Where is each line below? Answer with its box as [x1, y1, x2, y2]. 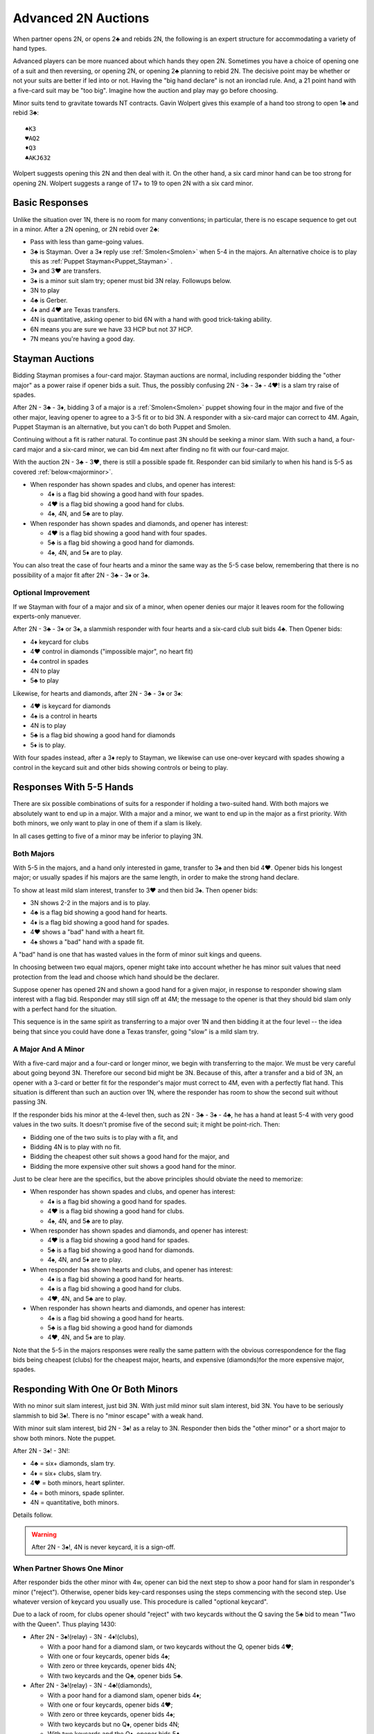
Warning [31, 1530, 57, 1538]
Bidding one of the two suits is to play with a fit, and [30, 1133, 178, 1141]
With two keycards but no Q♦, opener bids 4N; [47, 1720, 180, 1728]
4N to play [30, 667, 60, 676]
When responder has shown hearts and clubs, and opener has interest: [30, 1265, 233, 1273]
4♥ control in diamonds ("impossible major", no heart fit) [30, 647, 193, 655]
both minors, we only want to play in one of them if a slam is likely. [12, 819, 202, 827]
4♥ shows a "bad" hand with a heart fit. [30, 928, 145, 936]
